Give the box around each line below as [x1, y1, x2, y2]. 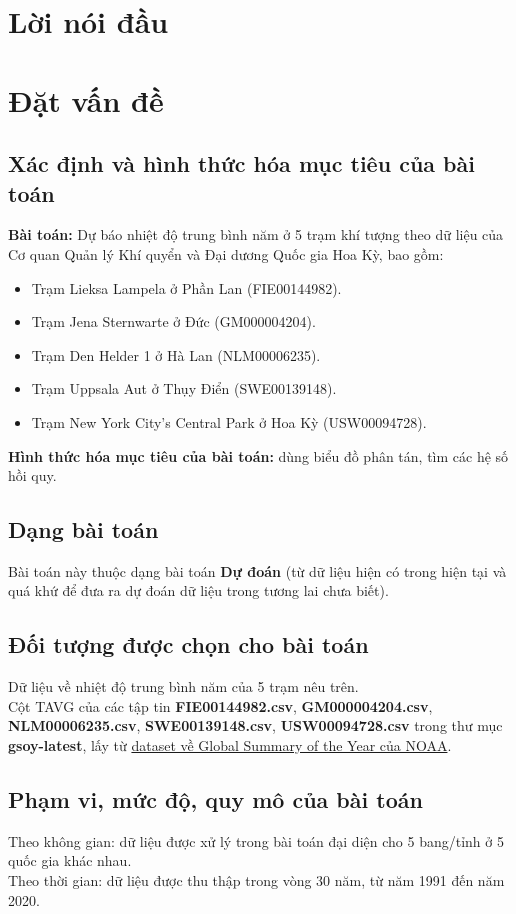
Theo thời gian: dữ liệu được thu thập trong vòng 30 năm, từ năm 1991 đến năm [8, 870, 505, 891]
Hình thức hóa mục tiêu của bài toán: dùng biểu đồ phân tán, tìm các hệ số [8, 445, 509, 466]
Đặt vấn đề [8, 79, 164, 120]
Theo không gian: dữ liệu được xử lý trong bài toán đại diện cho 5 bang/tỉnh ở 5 [8, 830, 504, 851]
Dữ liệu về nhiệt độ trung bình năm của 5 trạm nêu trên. [8, 676, 359, 697]
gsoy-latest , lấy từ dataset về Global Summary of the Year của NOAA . [8, 735, 452, 756]
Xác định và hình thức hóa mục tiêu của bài [8, 148, 475, 179]
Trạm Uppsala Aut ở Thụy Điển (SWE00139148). [31, 378, 337, 399]
